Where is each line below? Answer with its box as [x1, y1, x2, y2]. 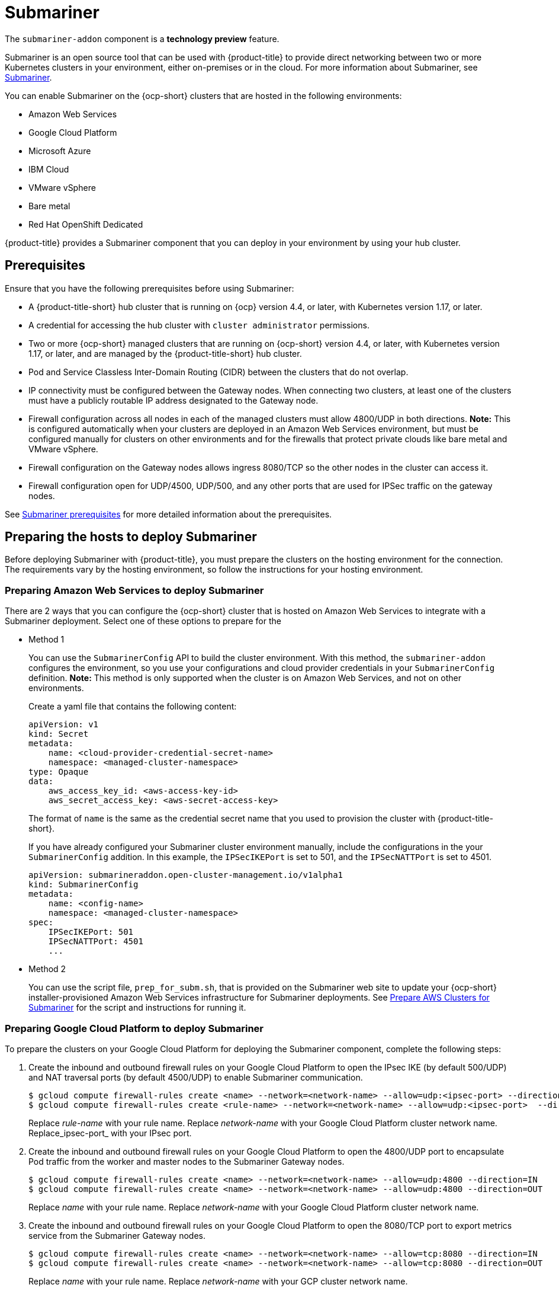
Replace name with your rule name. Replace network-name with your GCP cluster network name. [28, 1276, 408, 1286]
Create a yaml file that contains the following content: [28, 701, 237, 712]
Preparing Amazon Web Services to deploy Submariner [5, 584, 264, 596]
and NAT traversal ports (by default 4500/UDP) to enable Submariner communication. [28, 1072, 363, 1082]
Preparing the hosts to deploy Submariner [5, 529, 257, 545]
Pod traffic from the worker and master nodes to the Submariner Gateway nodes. [28, 1156, 345, 1167]
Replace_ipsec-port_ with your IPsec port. [28, 1127, 192, 1138]
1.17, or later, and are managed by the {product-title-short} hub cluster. [28, 348, 302, 359]
